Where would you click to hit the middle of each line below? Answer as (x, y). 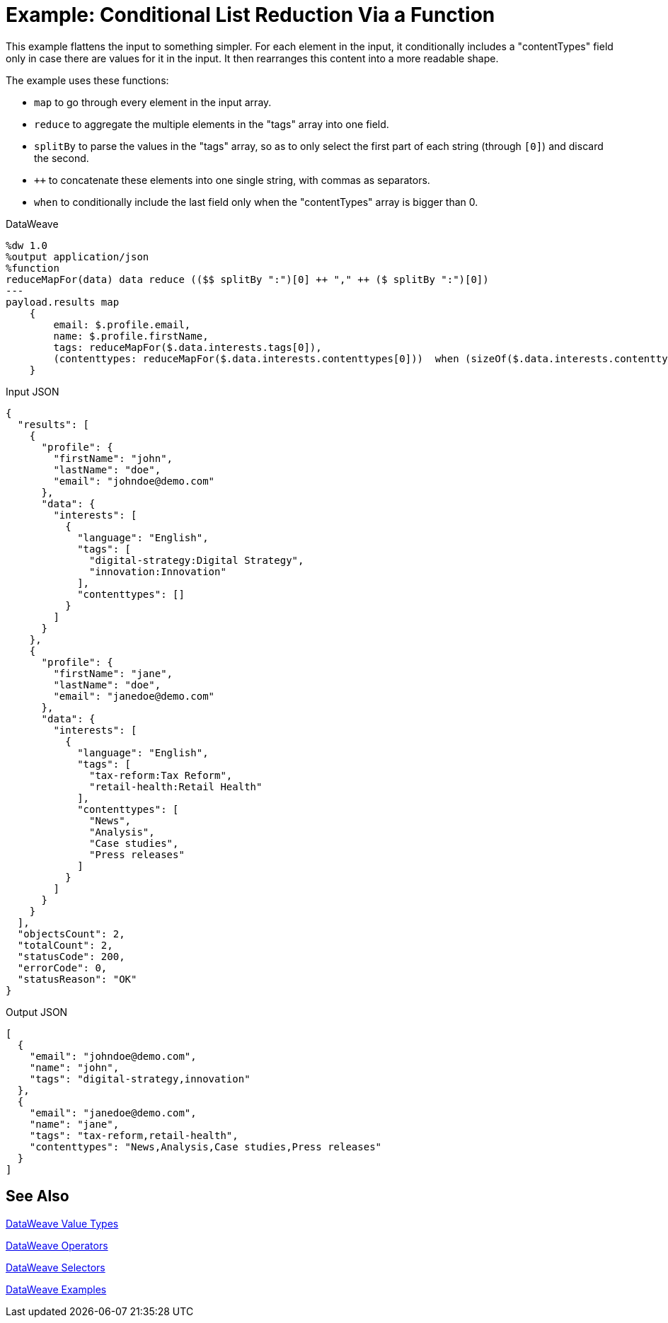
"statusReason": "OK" (77, 979)
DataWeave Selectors (56, 1267)
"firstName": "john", (113, 458)
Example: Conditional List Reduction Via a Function (250, 15)
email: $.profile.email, (122, 324)
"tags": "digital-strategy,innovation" (140, 1079)
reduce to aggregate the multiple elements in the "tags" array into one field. (212, 124)
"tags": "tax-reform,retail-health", (134, 1135)
